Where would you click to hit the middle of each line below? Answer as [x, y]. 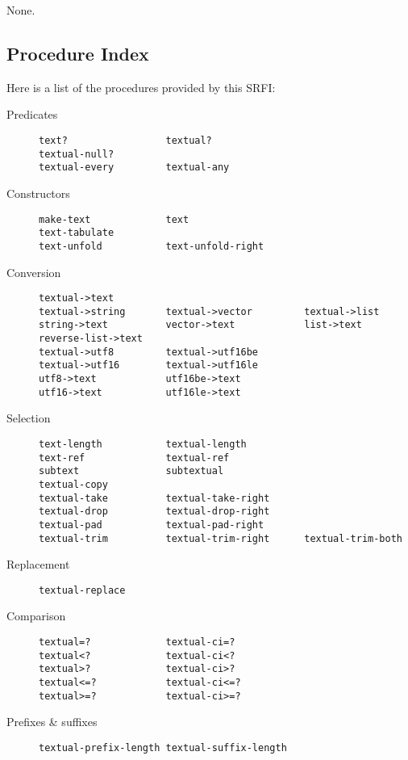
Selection [29, 418]
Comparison [36, 616]
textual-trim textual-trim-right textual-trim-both [221, 538]
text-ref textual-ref [134, 458]
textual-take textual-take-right [154, 498]
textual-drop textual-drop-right [154, 512]
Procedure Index [78, 53]
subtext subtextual [131, 471]
